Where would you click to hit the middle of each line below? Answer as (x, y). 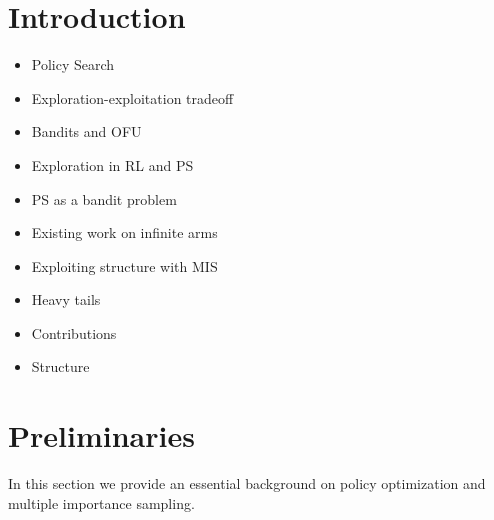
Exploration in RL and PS (112, 164)
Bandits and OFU (86, 131)
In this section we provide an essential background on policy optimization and (247, 483)
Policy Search (73, 64)
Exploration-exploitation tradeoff (132, 97)
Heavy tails (66, 299)
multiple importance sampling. (101, 502)
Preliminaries (101, 435)
